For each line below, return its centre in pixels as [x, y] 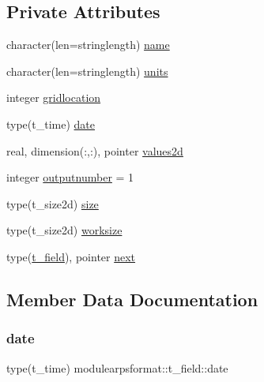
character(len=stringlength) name [88, 45]
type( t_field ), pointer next [71, 256]
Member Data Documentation [132, 299]
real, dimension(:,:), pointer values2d [95, 150]
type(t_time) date [51, 124]
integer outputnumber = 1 [70, 177]
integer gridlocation [54, 97]
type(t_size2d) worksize [64, 230]
